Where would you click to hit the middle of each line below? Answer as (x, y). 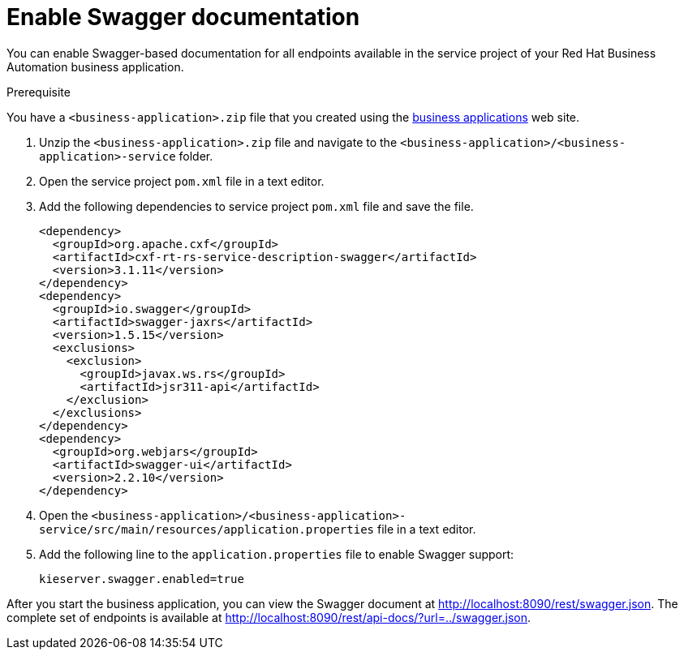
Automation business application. (95, 66)
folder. (196, 156)
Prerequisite (39, 92)
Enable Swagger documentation (183, 17)
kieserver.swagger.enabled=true (142, 579)
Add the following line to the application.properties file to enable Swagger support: (277, 554)
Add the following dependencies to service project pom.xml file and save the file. (256, 206)
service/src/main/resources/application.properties (207, 529)
